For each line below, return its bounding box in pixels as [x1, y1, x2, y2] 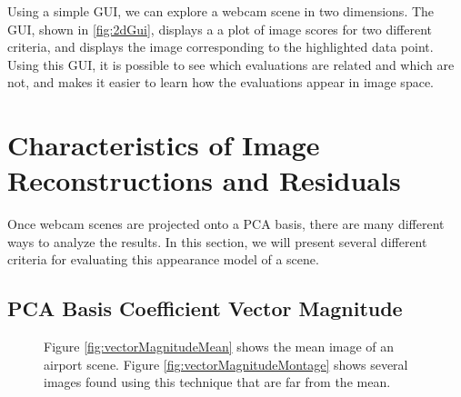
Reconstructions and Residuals [7, 162, 401, 199]
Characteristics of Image [7, 126, 320, 164]
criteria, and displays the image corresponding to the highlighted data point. [7, 37, 434, 56]
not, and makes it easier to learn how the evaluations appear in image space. [7, 73, 434, 92]
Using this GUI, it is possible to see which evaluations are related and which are [7, 55, 455, 74]
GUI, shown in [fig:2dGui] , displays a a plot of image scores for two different [7, 19, 432, 38]
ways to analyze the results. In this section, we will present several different [7, 232, 427, 251]
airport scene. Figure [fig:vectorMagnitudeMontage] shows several [44, 354, 408, 373]
